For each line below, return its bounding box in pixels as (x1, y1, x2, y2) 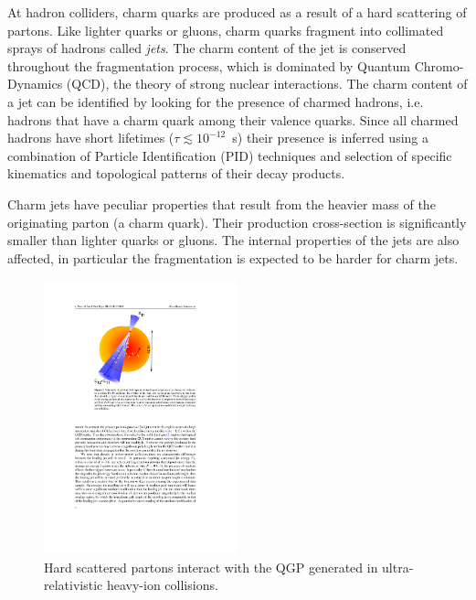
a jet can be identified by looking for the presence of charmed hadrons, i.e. (7, 91, 424, 111)
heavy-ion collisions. (106, 575, 218, 595)
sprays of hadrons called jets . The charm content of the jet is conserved (7, 38, 407, 58)
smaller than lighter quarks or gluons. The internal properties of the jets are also (7, 230, 460, 250)
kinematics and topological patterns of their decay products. (7, 164, 345, 183)
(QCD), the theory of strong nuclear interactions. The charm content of (66, 74, 468, 93)
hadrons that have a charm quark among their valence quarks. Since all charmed (7, 110, 459, 129)
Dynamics (7, 74, 63, 93)
